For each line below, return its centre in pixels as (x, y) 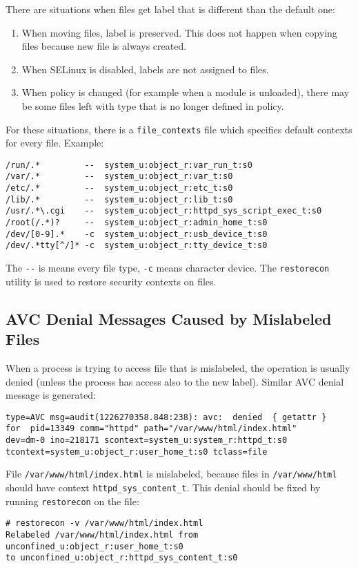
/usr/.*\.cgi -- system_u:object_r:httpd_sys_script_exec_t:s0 (164, 211)
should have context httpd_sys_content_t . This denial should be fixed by (163, 487)
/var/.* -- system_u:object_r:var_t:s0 (119, 177)
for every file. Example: (55, 143)
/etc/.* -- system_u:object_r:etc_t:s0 (119, 188)
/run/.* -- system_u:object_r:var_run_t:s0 (129, 165)
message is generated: (51, 395)
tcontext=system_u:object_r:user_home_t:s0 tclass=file (137, 452)
